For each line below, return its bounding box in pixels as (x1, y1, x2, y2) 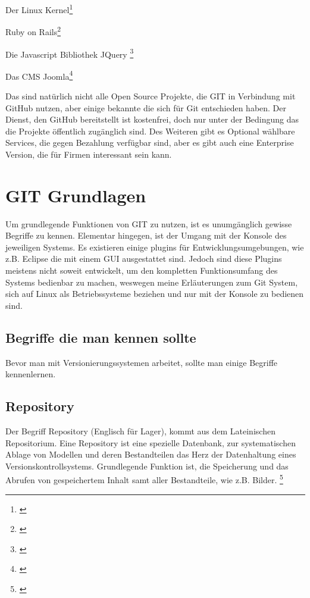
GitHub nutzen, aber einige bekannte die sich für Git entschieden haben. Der (5, 101, 287, 114)
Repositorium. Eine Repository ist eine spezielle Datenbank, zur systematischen (5, 436, 296, 449)
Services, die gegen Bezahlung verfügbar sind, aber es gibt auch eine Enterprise (5, 136, 294, 149)
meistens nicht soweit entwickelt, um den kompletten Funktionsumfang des (5, 264, 278, 277)
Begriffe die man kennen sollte (5, 328, 196, 346)
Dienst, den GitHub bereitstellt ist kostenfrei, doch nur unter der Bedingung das (5, 113, 299, 126)
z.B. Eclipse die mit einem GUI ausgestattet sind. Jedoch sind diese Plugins (5, 252, 282, 265)
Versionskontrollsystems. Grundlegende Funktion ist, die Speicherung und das (5, 459, 289, 472)
